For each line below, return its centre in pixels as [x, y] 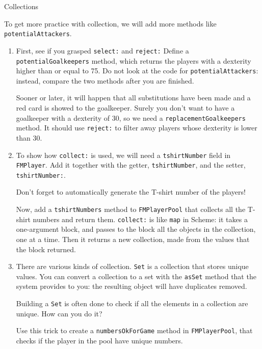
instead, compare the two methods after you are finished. [105, 80]
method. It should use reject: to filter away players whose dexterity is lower [137, 128]
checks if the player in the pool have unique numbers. [99, 340]
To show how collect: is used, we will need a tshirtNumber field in [123, 155]
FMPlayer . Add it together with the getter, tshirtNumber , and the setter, [131, 165]
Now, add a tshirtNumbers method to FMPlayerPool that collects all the [131, 209]
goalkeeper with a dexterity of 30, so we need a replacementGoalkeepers [131, 117]
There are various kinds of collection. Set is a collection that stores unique [132, 266]
